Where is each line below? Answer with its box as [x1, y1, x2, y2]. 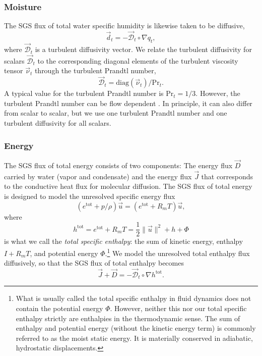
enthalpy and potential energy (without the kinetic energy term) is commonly [16, 323, 256, 333]
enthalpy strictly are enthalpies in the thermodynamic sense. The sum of [16, 313, 240, 323]
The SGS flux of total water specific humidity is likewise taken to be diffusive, [4, 20, 245, 31]
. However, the [195, 88, 240, 98]
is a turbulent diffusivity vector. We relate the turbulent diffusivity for [35, 44, 252, 55]
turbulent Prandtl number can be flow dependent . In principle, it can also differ [4, 97, 252, 108]
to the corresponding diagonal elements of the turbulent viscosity [37, 55, 238, 66]
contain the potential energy [16, 303, 103, 314]
